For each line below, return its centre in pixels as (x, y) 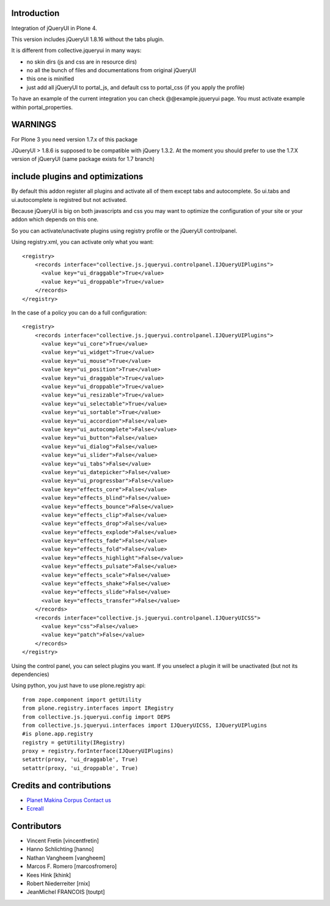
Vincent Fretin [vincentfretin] (63, 841)
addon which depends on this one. (55, 220)
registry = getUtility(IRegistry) (74, 742)
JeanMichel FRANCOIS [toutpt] (66, 892)
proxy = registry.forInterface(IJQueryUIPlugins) (98, 751)
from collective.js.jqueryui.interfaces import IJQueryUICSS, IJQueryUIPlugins (145, 725)
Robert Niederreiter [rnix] (58, 883)
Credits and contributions (61, 785)
